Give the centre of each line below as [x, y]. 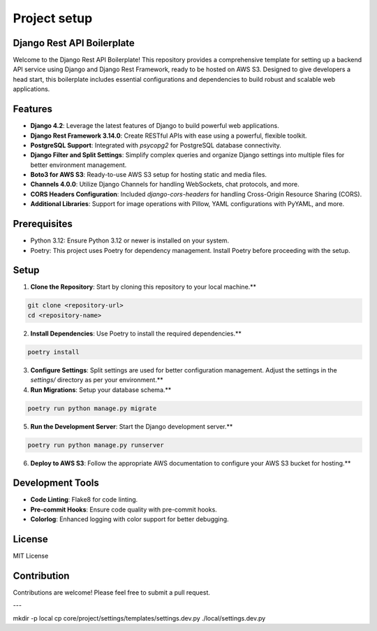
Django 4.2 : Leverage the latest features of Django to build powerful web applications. [155, 126]
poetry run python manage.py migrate [92, 408]
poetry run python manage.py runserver [96, 445]
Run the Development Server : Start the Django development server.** [132, 426]
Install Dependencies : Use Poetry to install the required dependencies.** [136, 333]
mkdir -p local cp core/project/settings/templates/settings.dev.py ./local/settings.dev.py [139, 618]
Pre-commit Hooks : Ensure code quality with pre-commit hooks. [124, 509]
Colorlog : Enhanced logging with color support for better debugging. [130, 519]
